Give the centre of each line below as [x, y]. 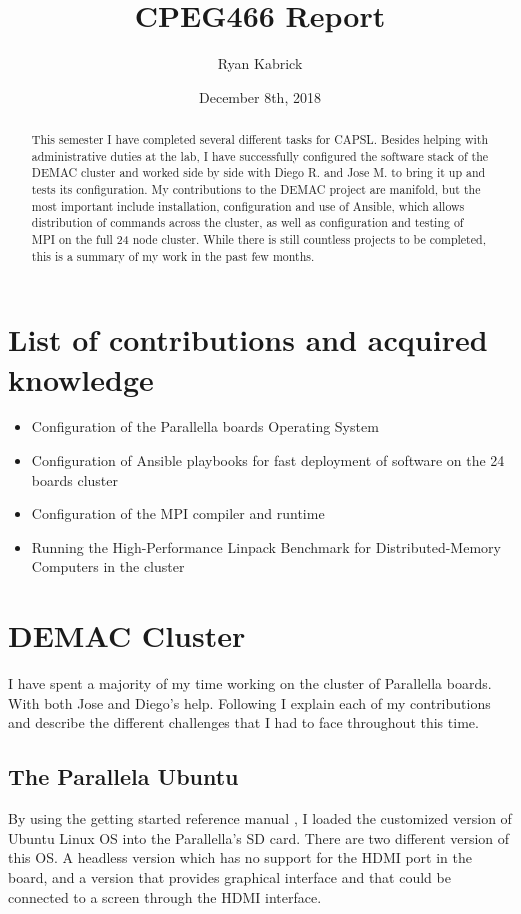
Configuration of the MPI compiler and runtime [178, 513]
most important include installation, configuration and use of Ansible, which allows [248, 205]
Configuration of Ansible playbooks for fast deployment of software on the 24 [268, 460]
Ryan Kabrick [260, 63]
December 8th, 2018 [260, 96]
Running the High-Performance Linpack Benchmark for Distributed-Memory [266, 546]
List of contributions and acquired [248, 339]
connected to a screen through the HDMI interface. [165, 896]
